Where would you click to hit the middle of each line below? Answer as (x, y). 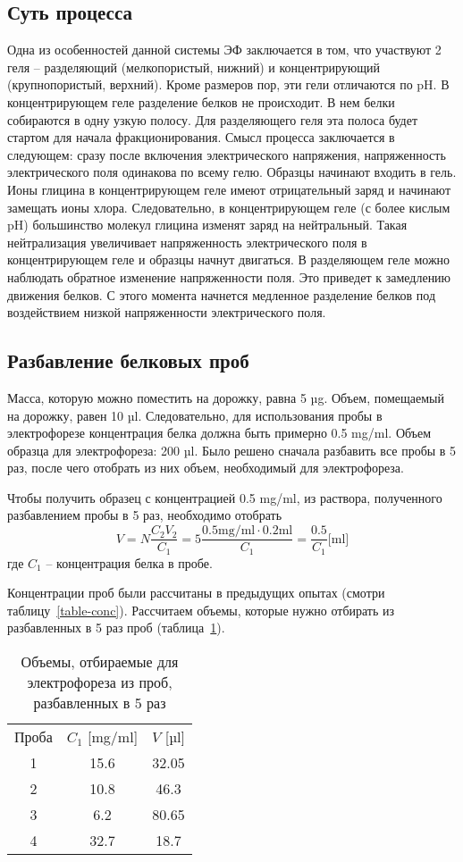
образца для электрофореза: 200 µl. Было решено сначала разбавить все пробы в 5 (232, 450)
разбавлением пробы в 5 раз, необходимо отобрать (145, 515)
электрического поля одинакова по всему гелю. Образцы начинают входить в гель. (232, 172)
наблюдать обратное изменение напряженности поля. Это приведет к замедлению (229, 276)
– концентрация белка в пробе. (129, 562)
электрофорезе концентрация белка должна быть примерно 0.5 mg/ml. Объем (219, 433)
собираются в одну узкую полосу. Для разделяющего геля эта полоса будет (213, 119)
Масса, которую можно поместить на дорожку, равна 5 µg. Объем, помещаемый (226, 397)
